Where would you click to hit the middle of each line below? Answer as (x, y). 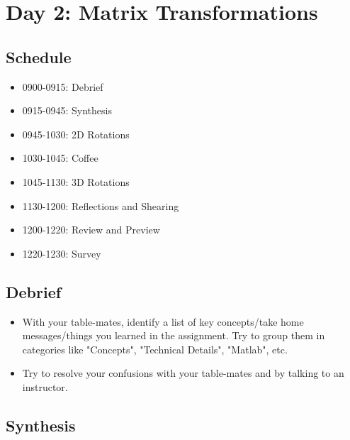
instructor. (45, 386)
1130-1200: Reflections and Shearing (101, 205)
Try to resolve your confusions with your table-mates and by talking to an (183, 373)
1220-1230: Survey (62, 253)
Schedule (39, 56)
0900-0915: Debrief (63, 86)
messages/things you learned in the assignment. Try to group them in (174, 335)
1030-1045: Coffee (60, 158)
